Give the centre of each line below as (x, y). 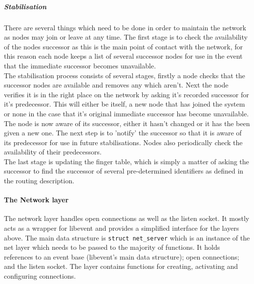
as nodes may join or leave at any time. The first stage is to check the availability (126, 37)
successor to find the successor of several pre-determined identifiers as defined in (124, 171)
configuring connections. (40, 276)
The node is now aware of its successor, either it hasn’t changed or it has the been (127, 123)
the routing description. (39, 181)
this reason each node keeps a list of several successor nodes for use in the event (123, 56)
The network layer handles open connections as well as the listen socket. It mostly (127, 218)
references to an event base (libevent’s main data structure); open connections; (122, 256)
